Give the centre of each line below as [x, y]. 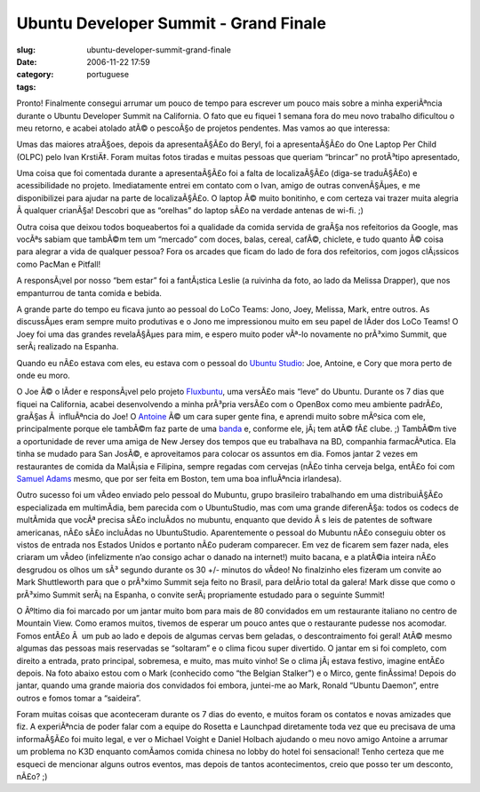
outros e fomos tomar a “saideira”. [79, 698]
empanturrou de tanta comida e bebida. [89, 292]
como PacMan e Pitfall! [59, 264]
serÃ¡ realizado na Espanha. [68, 347]
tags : [26, 87]
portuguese [108, 75]
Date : [27, 61]
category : [35, 75]
